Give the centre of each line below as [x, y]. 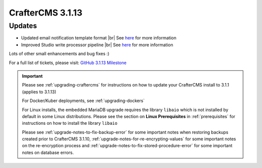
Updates [23, 26]
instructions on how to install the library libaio [70, 123]
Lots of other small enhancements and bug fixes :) [59, 54]
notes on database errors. [48, 152]
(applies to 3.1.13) [39, 92]
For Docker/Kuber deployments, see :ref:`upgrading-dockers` [83, 101]
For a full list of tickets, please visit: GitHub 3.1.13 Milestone [68, 63]
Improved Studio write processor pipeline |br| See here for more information [97, 45]
